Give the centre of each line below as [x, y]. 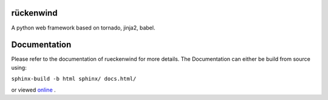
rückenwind [34, 13]
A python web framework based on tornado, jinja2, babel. [83, 28]
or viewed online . [33, 90]
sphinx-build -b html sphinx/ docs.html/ [74, 79]
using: [19, 67]
